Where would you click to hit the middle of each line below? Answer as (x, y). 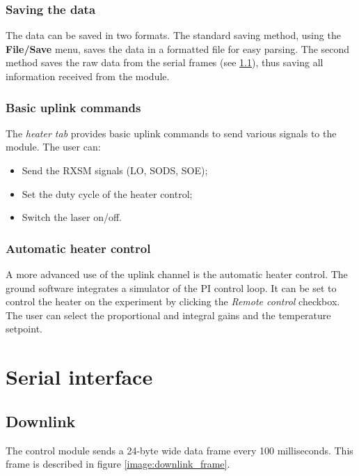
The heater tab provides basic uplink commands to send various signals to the (171, 133)
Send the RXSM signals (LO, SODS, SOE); (115, 170)
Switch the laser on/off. (72, 217)
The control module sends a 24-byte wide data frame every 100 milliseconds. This (179, 450)
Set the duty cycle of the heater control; (107, 193)
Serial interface (79, 377)
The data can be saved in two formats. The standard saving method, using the (173, 35)
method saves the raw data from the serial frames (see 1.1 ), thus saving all (165, 62)
